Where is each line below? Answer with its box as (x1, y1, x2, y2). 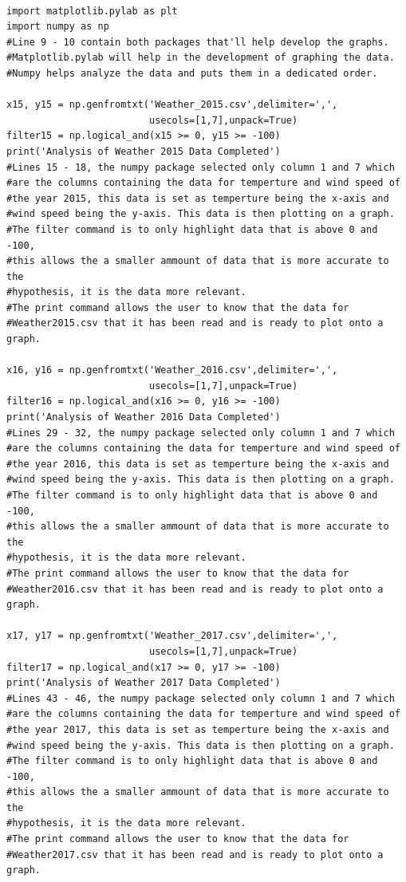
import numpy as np (6, 21, 109, 33)
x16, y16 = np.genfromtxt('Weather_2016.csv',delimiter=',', (6, 364, 338, 376)
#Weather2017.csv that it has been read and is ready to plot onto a (6, 849, 384, 860)
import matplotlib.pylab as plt (6, 5, 178, 17)
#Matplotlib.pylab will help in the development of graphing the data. (6, 52, 395, 64)
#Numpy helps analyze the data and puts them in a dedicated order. (6, 67, 378, 79)
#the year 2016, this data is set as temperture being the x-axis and (6, 458, 389, 470)
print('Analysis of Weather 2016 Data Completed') (6, 411, 281, 423)
